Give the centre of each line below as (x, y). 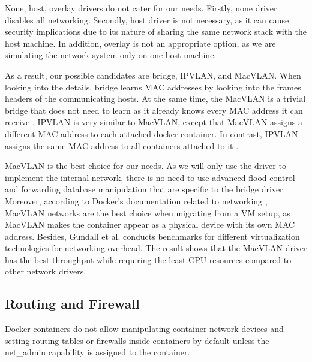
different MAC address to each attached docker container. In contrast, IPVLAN (151, 133)
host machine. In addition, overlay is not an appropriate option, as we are (140, 43)
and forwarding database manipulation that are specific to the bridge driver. (145, 189)
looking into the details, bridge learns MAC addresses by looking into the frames (153, 87)
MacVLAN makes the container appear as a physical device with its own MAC (150, 224)
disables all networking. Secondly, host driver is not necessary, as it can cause (147, 19)
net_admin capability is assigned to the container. (97, 352)
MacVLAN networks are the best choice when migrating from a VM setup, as (148, 212)
